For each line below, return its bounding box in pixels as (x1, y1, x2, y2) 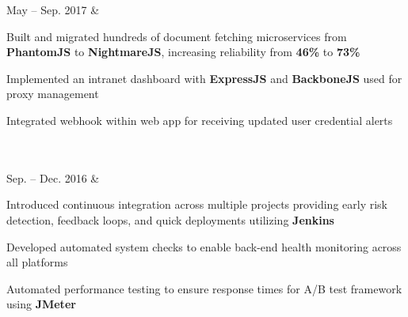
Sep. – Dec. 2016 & (6, 169, 100, 186)
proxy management (6, 85, 99, 102)
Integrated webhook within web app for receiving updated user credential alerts (6, 111, 393, 128)
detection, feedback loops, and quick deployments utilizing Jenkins (6, 211, 334, 228)
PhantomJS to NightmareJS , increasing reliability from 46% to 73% (6, 43, 360, 60)
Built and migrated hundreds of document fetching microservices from (6, 28, 347, 44)
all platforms (6, 254, 68, 270)
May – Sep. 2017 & (6, 2, 100, 17)
